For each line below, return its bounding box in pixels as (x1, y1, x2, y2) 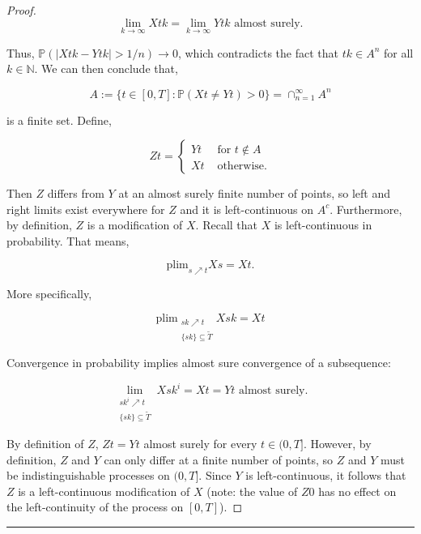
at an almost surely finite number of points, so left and (118, 185, 391, 202)
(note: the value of (206, 482, 298, 499)
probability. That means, (6, 232, 130, 249)
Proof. (6, 2, 36, 18)
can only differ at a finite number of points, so (104, 451, 333, 468)
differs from (47, 185, 104, 202)
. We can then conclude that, (34, 60, 178, 77)
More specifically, (6, 285, 92, 302)
